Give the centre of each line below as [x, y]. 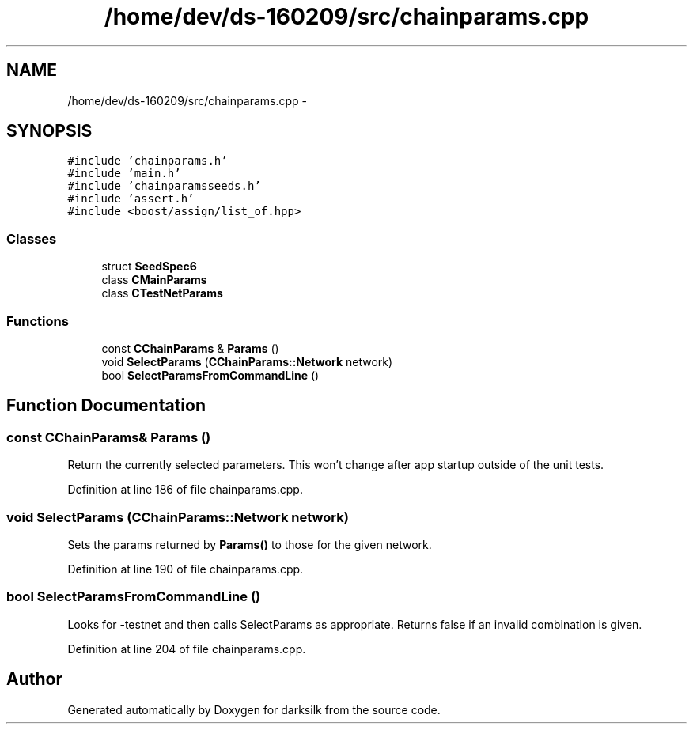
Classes [32, 238]
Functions [38, 321]
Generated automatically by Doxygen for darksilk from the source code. [254, 709]
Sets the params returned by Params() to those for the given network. [250, 544]
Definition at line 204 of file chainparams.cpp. [187, 649]
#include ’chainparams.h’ [148, 161]
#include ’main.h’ [124, 174]
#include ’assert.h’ [131, 199]
